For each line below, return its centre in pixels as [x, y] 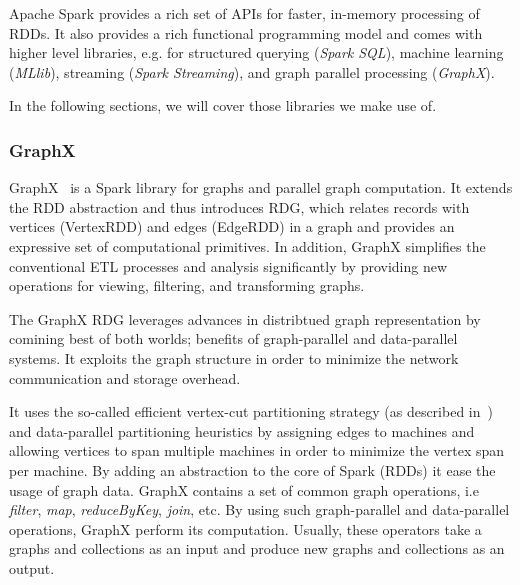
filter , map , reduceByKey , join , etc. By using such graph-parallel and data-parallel [259, 509]
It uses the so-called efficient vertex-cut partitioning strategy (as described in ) [251, 411]
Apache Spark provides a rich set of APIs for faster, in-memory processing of [244, 13]
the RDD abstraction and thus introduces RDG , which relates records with [239, 206]
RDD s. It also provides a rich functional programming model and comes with [246, 32]
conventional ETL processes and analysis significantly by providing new [228, 265]
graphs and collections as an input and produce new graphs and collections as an [257, 548]
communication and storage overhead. [125, 377]
